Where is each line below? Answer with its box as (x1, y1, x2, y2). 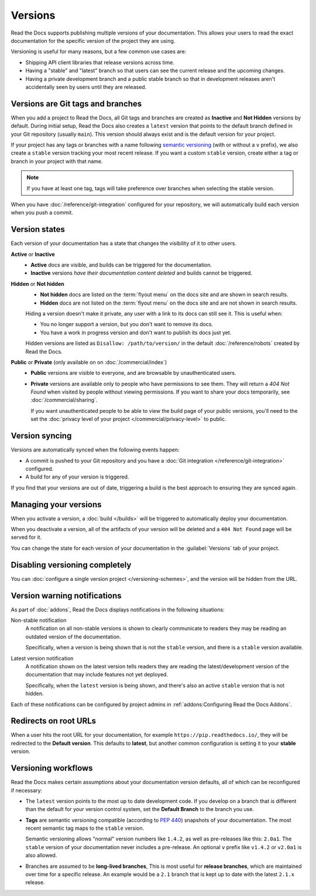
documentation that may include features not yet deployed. (25, 671, 168, 678)
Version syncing (11, 431, 72, 441)
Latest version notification (11, 655, 74, 662)
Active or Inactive (11, 251, 55, 258)
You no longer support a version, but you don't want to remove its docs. (40, 321, 214, 328)
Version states (11, 224, 66, 234)
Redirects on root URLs (11, 716, 97, 726)
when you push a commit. (11, 209, 73, 216)
